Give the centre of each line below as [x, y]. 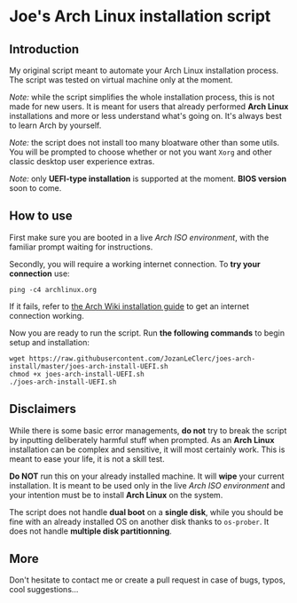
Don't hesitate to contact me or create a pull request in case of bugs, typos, [147, 580]
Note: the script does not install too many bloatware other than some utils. [145, 143]
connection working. [47, 315]
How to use [41, 216]
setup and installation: [50, 342]
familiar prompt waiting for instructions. [81, 247]
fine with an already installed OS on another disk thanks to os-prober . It [139, 521]
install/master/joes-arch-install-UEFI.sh [89, 366]
